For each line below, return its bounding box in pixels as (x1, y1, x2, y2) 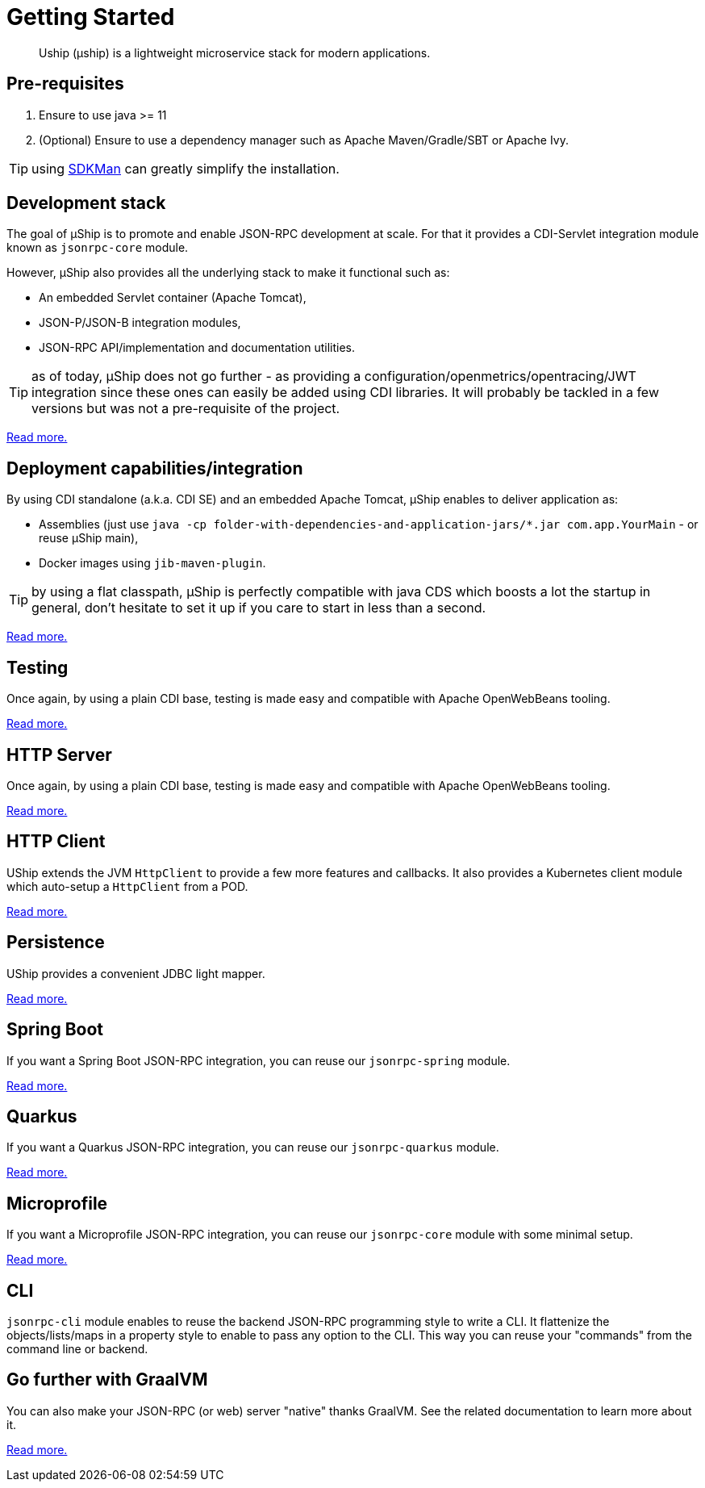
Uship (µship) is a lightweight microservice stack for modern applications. (39, 45, 431, 60)
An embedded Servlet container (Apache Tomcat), (39, 290, 307, 305)
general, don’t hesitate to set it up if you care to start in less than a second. (31, 600, 486, 617)
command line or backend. (6, 1342, 148, 1356)
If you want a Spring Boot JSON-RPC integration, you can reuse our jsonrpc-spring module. (6, 1053, 511, 1068)
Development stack (6, 193, 166, 214)
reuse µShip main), (39, 531, 139, 545)
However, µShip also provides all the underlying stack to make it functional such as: (6, 265, 450, 280)
